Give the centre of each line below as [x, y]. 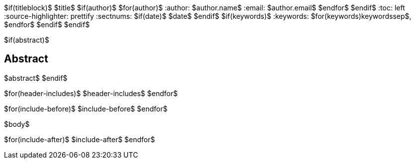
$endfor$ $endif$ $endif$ [47, 25]
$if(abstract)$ [27, 40]
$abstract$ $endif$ [36, 78]
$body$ [17, 124]
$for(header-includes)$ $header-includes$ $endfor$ [91, 93]
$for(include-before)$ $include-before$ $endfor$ [86, 109]
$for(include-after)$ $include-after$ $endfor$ [80, 139]
